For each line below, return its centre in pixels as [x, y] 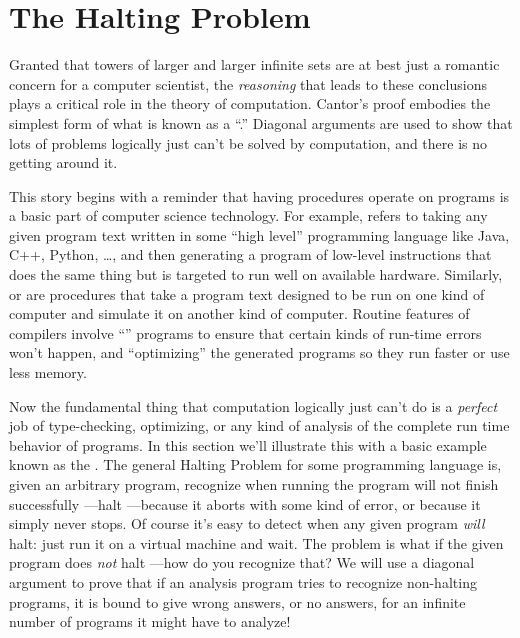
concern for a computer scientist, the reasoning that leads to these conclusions [248, 83]
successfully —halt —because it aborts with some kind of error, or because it [245, 503]
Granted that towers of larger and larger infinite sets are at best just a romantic [254, 64]
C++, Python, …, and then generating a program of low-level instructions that [250, 254]
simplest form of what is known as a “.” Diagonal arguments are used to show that [261, 122]
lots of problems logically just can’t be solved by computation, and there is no [248, 142]
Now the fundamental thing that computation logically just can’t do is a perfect [253, 405]
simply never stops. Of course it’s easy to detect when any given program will [247, 523]
